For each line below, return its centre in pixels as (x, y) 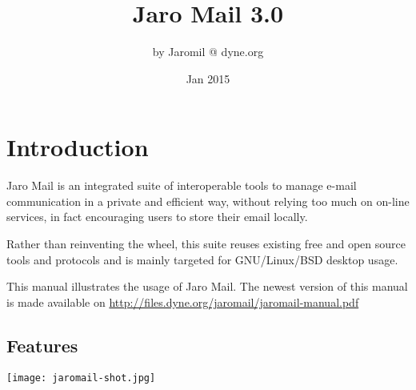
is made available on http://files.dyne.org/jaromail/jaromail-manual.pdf (183, 302)
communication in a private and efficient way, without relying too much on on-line (208, 201)
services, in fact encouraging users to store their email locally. (157, 217)
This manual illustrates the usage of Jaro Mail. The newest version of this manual (207, 286)
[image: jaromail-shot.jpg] (81, 378)
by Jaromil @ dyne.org (208, 52)
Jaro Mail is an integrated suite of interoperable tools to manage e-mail (182, 185)
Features (42, 345)
